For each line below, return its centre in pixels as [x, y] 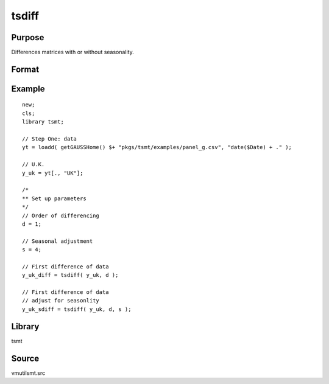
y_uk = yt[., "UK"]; [53, 173]
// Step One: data [50, 139]
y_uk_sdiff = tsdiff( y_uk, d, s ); [77, 309]
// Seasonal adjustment [58, 241]
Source [25, 358]
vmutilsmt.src [28, 373]
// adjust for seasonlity [61, 301]
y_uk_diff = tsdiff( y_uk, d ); [70, 275]
